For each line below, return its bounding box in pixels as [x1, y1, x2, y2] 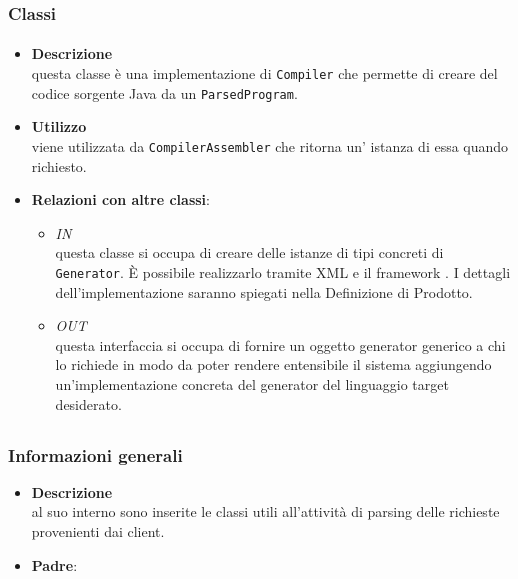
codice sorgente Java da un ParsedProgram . [31, 82, 298, 103]
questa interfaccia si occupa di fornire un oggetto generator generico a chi [55, 334, 506, 355]
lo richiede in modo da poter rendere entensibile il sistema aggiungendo [55, 354, 492, 375]
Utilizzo [31, 116, 87, 137]
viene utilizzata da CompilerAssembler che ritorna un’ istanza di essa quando [31, 135, 509, 156]
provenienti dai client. [31, 521, 165, 542]
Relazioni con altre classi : [31, 189, 210, 210]
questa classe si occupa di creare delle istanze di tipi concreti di [55, 242, 444, 263]
